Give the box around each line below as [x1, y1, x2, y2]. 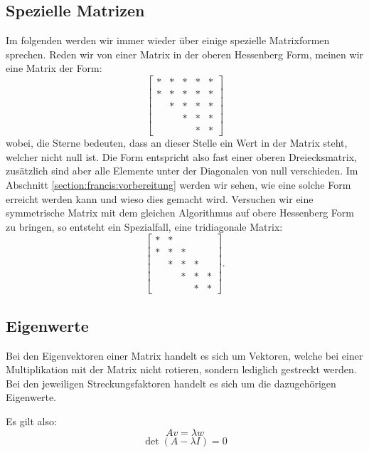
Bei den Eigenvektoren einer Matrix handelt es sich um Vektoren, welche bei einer [6, 348, 363, 363]
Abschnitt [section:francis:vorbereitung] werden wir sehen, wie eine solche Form [6, 177, 351, 192]
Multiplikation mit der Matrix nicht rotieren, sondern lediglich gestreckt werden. [6, 362, 357, 377]
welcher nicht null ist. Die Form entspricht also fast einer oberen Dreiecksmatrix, [6, 149, 357, 164]
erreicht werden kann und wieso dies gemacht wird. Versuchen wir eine [6, 191, 314, 206]
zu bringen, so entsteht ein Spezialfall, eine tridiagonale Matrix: [6, 219, 283, 234]
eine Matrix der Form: [6, 61, 102, 75]
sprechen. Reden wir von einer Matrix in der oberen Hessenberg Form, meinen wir [6, 46, 364, 61]
